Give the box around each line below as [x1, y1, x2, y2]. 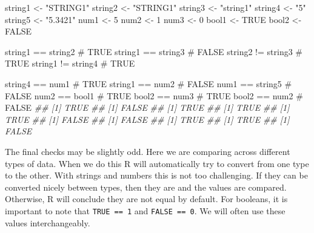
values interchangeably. [5, 216, 90, 229]
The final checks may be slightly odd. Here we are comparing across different [5, 145, 290, 157]
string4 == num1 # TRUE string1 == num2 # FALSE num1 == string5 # [5, 77, 292, 90]
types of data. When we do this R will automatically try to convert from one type [5, 157, 309, 169]
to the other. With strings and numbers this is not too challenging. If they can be [5, 169, 308, 182]
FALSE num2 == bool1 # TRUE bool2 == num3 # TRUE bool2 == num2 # [5, 89, 303, 102]
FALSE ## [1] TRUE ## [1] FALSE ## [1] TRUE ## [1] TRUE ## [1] [5, 101, 290, 114]
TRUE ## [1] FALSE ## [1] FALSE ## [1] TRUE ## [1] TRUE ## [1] [5, 113, 290, 125]
